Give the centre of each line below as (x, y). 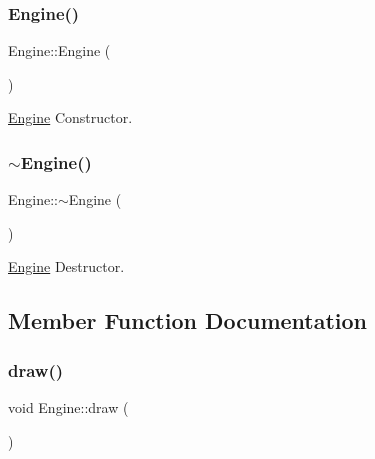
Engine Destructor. (66, 266)
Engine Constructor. (70, 117)
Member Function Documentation (188, 320)
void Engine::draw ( (68, 407)
